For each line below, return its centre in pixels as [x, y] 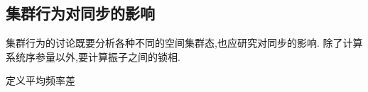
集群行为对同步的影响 [80, 13]
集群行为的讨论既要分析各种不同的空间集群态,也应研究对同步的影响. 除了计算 [184, 43]
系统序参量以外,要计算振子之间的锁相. [93, 56]
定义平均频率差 [40, 80]
